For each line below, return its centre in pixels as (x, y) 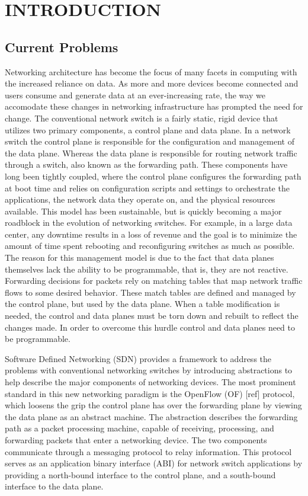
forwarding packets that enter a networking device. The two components (136, 439)
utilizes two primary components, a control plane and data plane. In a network (148, 129)
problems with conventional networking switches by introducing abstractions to (149, 370)
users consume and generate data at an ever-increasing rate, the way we (135, 95)
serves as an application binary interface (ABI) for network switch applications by (154, 463)
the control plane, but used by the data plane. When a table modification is (142, 304)
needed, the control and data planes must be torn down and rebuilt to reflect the (152, 316)
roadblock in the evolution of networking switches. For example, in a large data (149, 223)
